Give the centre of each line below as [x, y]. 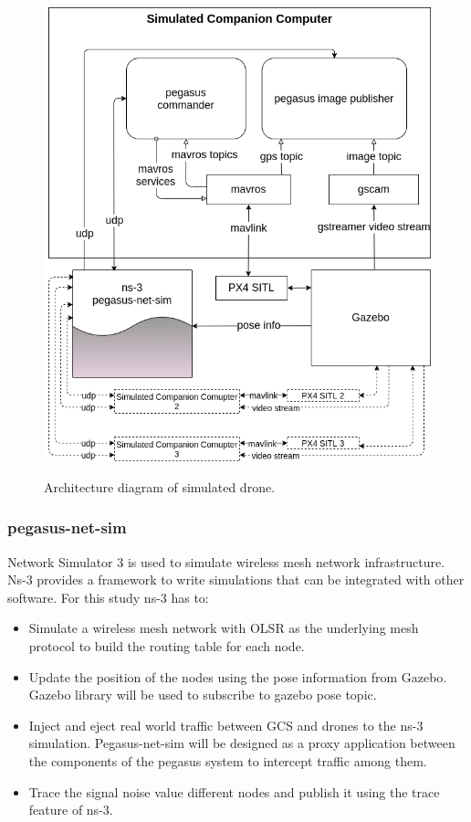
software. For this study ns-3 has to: [108, 597]
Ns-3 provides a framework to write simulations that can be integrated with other [236, 580]
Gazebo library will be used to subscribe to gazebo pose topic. [203, 695]
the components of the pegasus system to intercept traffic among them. [228, 760]
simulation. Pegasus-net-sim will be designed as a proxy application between [242, 743]
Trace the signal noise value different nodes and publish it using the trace [234, 791]
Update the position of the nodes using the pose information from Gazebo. [238, 676]
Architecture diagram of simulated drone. [160, 486]
